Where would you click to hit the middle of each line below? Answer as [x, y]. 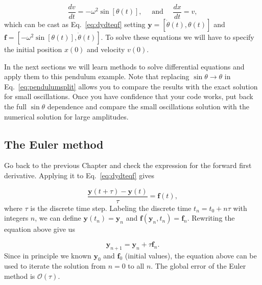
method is [20, 276]
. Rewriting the [211, 218]
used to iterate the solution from [55, 266]
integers [16, 218]
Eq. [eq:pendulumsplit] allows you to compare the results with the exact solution [131, 86]
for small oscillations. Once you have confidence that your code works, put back [129, 96]
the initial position [33, 49]
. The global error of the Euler [198, 266]
